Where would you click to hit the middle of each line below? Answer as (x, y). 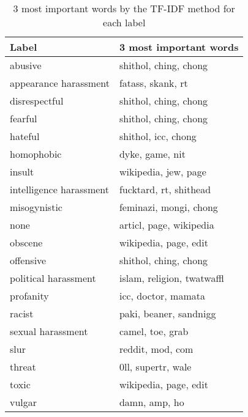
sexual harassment (49, 331)
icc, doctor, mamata (162, 296)
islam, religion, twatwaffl (171, 278)
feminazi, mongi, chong (168, 207)
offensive (28, 260)
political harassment (53, 278)
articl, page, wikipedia (167, 225)
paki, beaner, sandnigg (167, 313)
